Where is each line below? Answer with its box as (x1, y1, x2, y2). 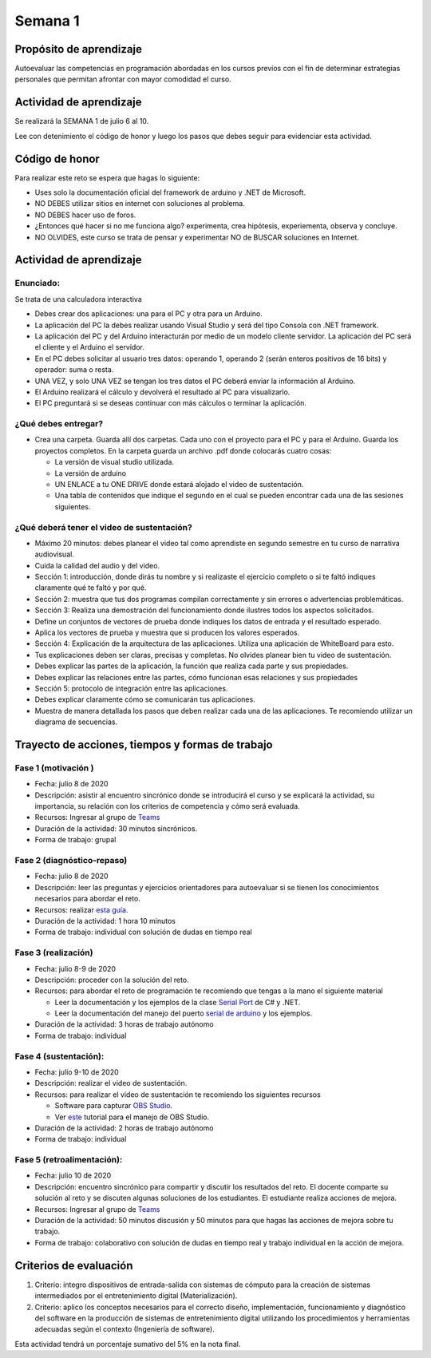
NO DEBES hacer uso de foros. (34, 210, 136, 220)
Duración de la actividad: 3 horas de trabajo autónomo (34, 1019, 215, 1029)
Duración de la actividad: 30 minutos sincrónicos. (34, 823, 198, 833)
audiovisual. (34, 549, 75, 559)
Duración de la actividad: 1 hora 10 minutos (34, 916, 176, 925)
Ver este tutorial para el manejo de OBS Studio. (54, 1112, 210, 1122)
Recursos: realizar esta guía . (34, 905, 129, 914)
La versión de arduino (54, 468, 127, 478)
